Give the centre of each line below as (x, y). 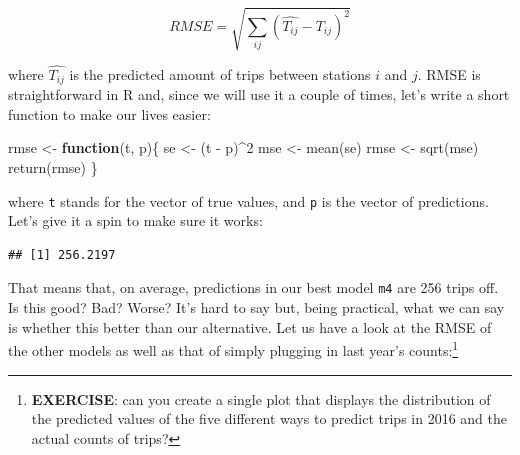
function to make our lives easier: (109, 113)
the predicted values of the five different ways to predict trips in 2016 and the (269, 418)
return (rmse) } (53, 167)
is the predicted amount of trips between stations (220, 73)
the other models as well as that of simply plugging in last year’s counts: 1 (233, 348)
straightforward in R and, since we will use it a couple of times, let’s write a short (259, 94)
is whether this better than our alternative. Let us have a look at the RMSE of (250, 326)
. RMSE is (449, 73)
